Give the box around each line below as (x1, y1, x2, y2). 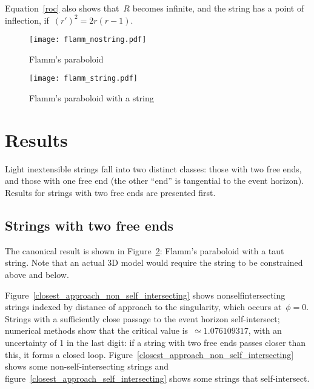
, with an (248, 324, 282, 337)
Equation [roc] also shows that (5, 2, 119, 14)
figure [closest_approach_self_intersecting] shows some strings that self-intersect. (5, 371, 310, 384)
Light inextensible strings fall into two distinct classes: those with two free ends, (5, 162, 302, 175)
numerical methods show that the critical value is (5, 324, 189, 337)
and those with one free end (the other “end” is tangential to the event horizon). (5, 174, 304, 187)
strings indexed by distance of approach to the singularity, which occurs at (5, 300, 282, 313)
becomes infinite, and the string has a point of (132, 2, 304, 14)
